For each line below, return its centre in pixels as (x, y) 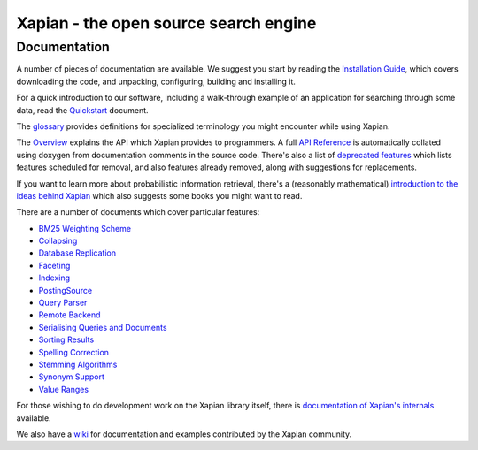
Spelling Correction (74, 352)
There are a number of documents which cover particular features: (138, 212)
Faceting (54, 265)
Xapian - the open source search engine (166, 23)
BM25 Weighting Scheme (85, 228)
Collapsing (58, 241)
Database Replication (77, 253)
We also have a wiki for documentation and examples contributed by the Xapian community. (184, 434)
